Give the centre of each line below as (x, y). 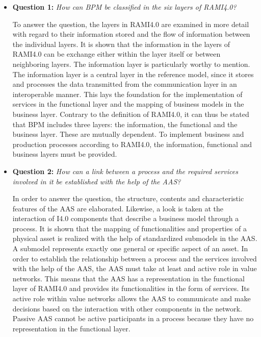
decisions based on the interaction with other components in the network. (127, 308)
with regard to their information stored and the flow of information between (131, 34)
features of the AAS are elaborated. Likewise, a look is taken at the (118, 208)
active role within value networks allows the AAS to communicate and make (132, 298)
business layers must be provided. (65, 154)
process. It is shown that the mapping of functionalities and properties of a (129, 228)
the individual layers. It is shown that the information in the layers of (121, 44)
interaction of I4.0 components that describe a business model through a (126, 218)
